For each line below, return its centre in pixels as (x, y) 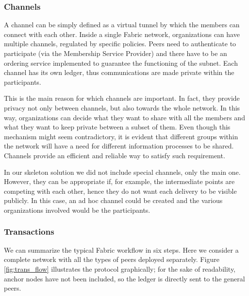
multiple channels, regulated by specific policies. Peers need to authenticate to (120, 44)
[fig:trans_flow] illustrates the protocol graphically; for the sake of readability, (120, 268)
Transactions (29, 231)
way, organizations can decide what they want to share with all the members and (124, 117)
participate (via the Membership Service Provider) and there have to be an (116, 53)
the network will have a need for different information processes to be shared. (119, 146)
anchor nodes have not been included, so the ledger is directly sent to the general (124, 278)
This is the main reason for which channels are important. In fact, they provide (122, 98)
